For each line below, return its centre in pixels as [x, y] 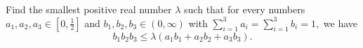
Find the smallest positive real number [89, 9]
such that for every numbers [245, 9]
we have [341, 23]
